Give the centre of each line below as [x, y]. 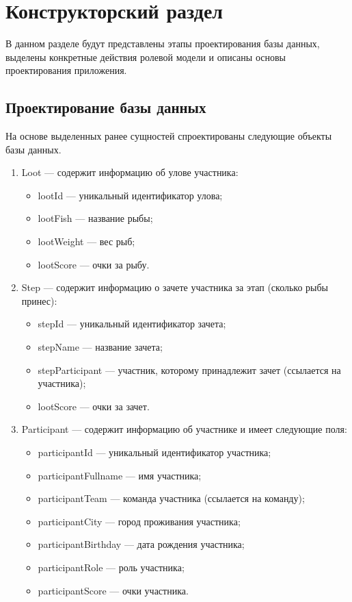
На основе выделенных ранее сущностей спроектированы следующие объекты [169, 136]
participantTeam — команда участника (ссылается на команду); [171, 498]
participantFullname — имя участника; [120, 475]
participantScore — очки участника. [113, 590]
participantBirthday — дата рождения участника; [141, 544]
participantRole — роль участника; [111, 567]
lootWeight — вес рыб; [86, 241]
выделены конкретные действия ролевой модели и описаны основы [146, 57]
